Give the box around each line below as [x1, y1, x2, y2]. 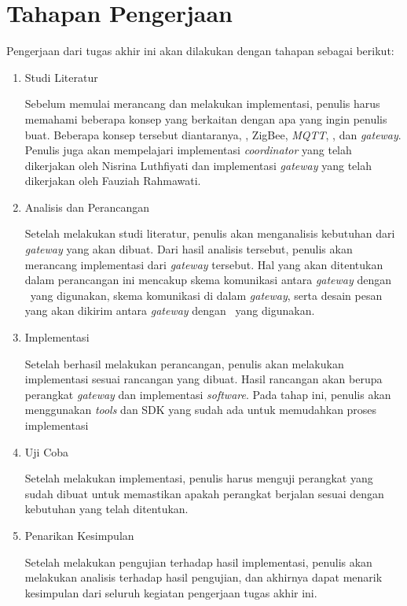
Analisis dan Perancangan [24, 198, 150, 215]
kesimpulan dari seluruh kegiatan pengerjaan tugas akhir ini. [24, 584, 317, 600]
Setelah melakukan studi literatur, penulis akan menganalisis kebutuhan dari [24, 225, 395, 242]
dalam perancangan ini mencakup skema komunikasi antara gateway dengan [24, 272, 392, 288]
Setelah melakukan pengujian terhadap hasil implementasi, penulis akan [24, 553, 372, 570]
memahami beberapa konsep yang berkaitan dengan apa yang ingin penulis [24, 110, 387, 127]
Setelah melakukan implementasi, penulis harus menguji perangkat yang [24, 470, 373, 486]
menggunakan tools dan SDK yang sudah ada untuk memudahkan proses [24, 401, 377, 418]
